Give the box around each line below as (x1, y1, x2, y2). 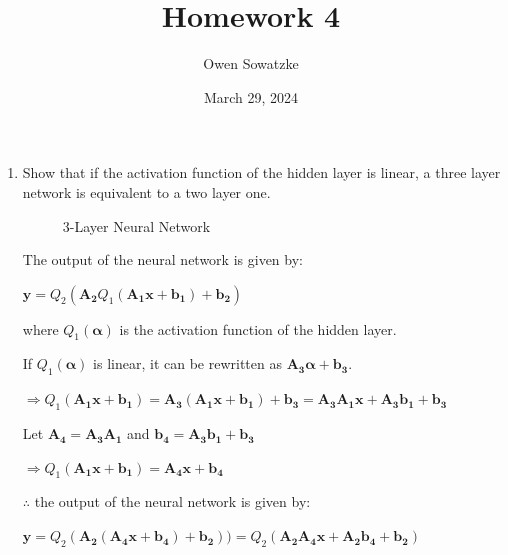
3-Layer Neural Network (62, 215, 211, 236)
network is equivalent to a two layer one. (22, 181, 271, 202)
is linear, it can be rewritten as (93, 353, 282, 374)
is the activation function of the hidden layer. (119, 318, 397, 339)
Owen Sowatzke (203, 53, 299, 74)
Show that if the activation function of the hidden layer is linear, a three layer (22, 162, 501, 183)
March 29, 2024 (203, 86, 299, 107)
